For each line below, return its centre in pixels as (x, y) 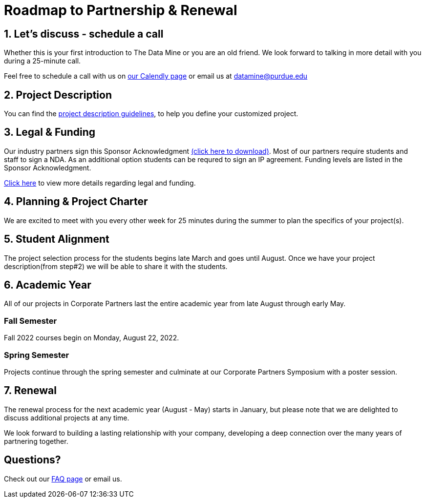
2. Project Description (58, 95)
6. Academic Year (48, 285)
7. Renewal (30, 391)
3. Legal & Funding (50, 132)
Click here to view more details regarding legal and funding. (100, 183)
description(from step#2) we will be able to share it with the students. (116, 266)
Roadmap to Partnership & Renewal (121, 10)
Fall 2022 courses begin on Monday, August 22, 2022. (92, 338)
